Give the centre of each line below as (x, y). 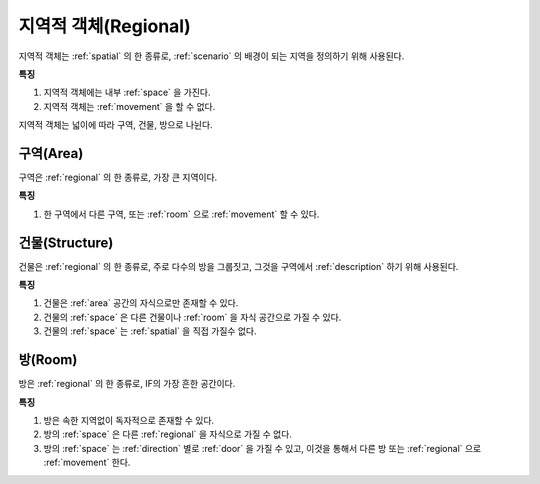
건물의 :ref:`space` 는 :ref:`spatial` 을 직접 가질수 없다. (150, 331)
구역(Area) (51, 153)
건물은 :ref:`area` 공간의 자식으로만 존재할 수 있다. (141, 303)
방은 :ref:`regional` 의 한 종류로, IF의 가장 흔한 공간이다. (127, 384)
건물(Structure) (66, 242)
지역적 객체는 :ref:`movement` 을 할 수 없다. (129, 106)
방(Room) (48, 360)
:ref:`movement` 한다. (87, 462)
